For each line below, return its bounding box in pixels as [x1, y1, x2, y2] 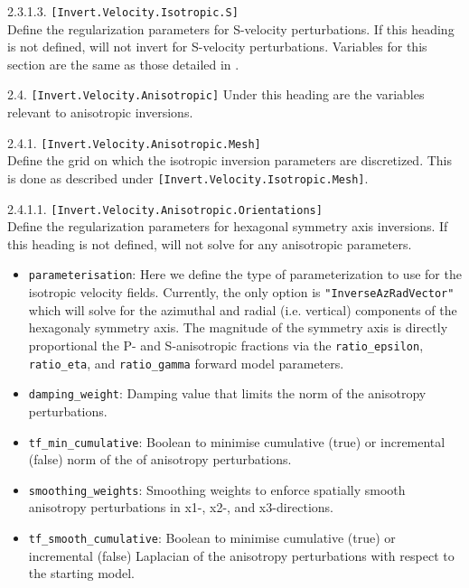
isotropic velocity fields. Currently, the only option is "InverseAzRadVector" [28, 283, 455, 302]
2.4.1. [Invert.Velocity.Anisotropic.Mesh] [7, 133, 261, 152]
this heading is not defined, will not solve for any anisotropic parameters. [7, 234, 412, 253]
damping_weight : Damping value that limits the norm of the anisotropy [28, 384, 427, 403]
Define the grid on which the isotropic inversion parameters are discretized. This [7, 151, 452, 170]
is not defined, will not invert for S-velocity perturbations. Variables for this [7, 37, 427, 56]
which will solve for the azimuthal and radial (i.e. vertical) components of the [28, 300, 457, 319]
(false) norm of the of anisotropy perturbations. [28, 450, 292, 469]
